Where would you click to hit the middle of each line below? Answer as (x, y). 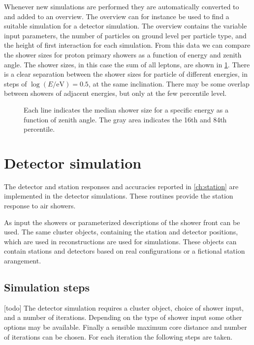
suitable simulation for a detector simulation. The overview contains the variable (126, 26)
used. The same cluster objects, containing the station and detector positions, (121, 232)
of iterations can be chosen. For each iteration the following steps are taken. (118, 336)
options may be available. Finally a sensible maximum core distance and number (126, 327)
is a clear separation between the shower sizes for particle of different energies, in (126, 74)
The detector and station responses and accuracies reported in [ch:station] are (121, 186)
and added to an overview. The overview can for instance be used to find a (117, 16)
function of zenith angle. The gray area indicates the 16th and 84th (125, 119)
